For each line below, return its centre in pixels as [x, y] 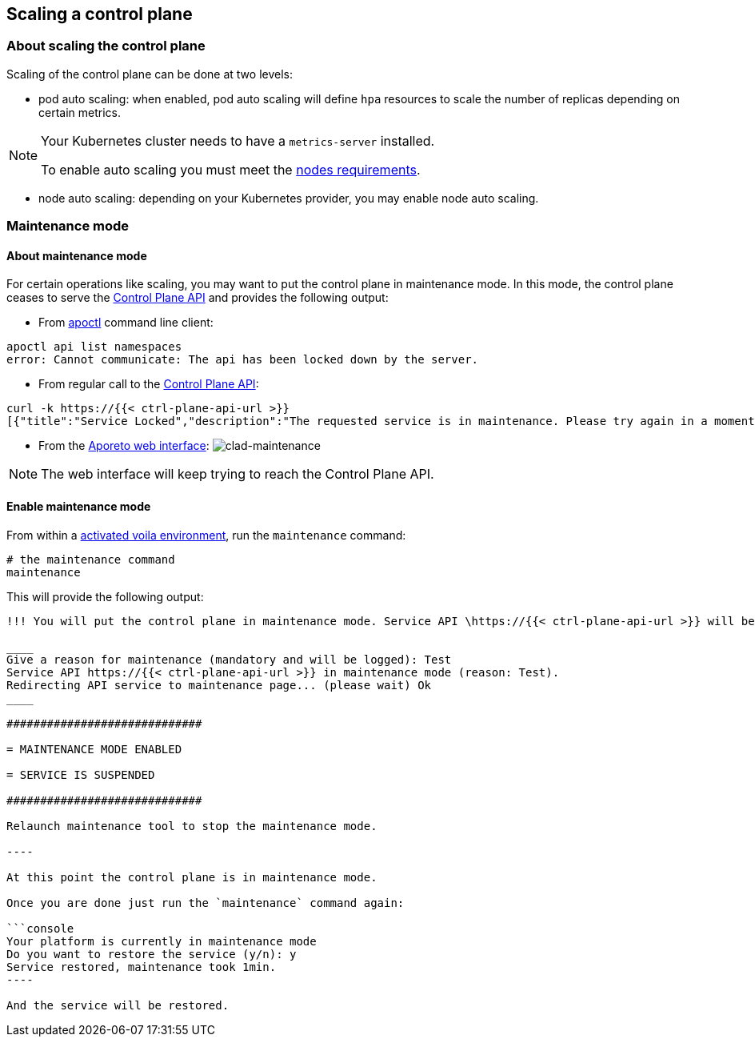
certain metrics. [80, 112]
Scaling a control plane [100, 14]
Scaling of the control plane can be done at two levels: [150, 74]
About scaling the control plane [106, 46]
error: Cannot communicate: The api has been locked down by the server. [243, 360]
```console [40, 928]
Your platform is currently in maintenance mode [162, 941]
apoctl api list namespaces [94, 347]
